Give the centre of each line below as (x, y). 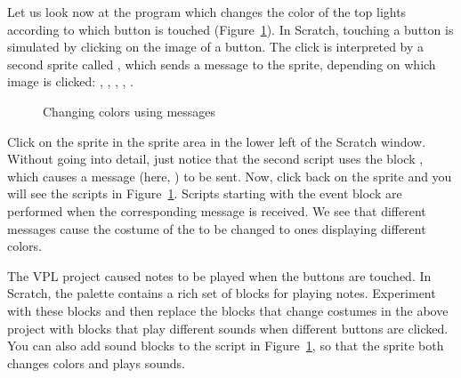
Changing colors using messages (129, 111)
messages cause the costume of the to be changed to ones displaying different (217, 228)
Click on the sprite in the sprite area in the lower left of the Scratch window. (217, 141)
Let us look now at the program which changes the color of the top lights (207, 12)
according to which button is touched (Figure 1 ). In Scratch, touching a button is (230, 29)
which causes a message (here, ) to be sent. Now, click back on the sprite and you (230, 176)
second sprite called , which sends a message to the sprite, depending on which (222, 64)
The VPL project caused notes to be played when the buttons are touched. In (219, 275)
